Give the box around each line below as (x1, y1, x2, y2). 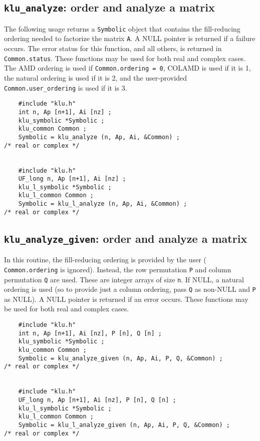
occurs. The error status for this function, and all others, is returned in (4, 43, 222, 54)
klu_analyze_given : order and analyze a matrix (4, 230, 247, 246)
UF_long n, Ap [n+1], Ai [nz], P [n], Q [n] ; (18, 396, 176, 403)
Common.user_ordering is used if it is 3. (4, 82, 127, 93)
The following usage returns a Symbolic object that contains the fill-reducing (4, 23, 240, 34)
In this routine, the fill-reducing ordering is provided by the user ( (4, 254, 206, 265)
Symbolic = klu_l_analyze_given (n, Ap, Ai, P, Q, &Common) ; (18, 421, 230, 428)
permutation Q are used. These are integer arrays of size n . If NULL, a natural (4, 274, 244, 284)
